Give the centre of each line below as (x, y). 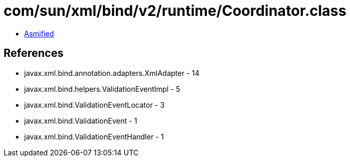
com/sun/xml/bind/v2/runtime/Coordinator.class (175, 11)
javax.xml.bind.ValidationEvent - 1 (81, 120)
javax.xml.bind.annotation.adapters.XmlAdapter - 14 (112, 73)
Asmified (39, 33)
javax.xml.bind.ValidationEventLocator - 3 (94, 105)
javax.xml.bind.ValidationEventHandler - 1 (94, 136)
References (34, 53)
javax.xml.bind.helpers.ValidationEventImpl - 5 (102, 89)
